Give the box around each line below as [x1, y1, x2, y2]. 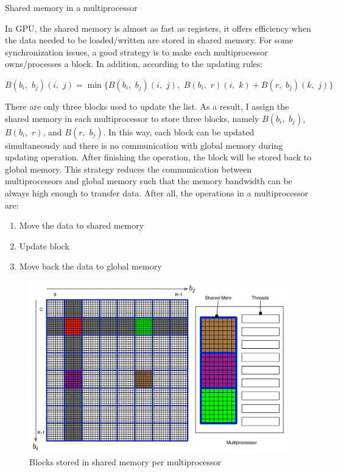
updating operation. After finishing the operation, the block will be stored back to [5, 151, 312, 163]
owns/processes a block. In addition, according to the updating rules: [5, 57, 263, 70]
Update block [19, 239, 69, 252]
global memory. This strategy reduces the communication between [5, 162, 252, 175]
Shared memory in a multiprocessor [5, 1, 138, 13]
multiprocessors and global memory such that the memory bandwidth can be [5, 174, 292, 187]
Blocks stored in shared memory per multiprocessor [29, 456, 222, 468]
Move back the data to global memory [19, 260, 162, 273]
